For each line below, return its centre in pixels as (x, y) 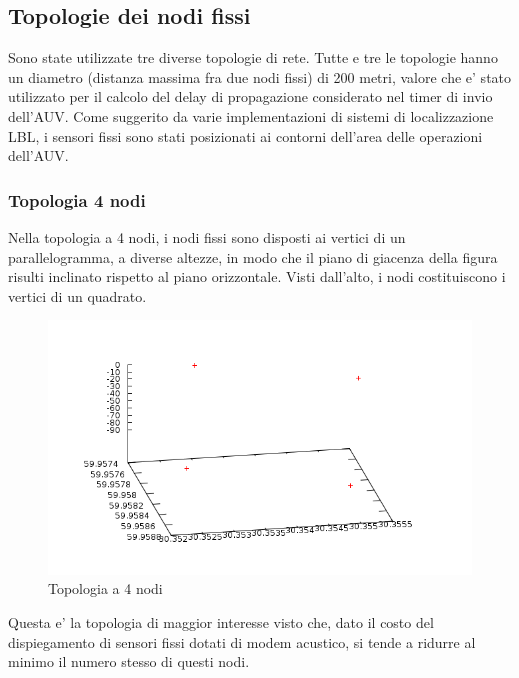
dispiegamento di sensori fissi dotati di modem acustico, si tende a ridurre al (242, 641)
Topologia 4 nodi (77, 199)
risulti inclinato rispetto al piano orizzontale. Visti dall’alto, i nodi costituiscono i (257, 276)
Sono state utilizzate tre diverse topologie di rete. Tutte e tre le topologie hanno (253, 57)
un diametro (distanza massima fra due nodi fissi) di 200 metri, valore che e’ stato (260, 76)
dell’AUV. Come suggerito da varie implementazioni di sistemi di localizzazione (251, 115)
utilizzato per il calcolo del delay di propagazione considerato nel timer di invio (250, 96)
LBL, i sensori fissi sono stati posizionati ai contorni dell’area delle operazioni (245, 135)
